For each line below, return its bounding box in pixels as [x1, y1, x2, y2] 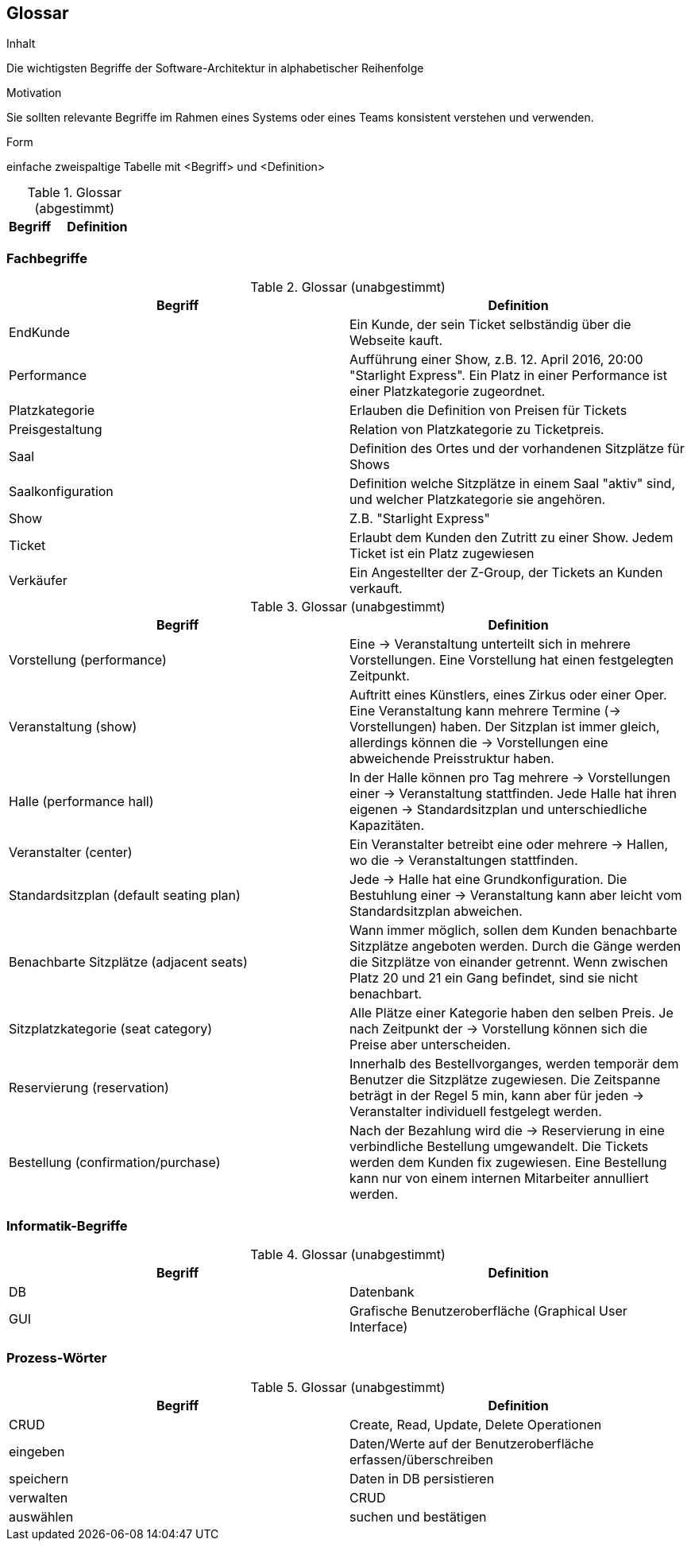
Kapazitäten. [349, 817, 425, 834]
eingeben [9, 1443, 65, 1460]
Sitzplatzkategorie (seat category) [9, 1021, 213, 1037]
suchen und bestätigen [349, 1508, 487, 1525]
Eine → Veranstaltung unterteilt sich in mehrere [349, 636, 631, 653]
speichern [9, 1470, 69, 1487]
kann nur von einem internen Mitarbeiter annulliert [349, 1170, 649, 1187]
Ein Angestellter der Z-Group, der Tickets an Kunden [349, 564, 663, 581]
